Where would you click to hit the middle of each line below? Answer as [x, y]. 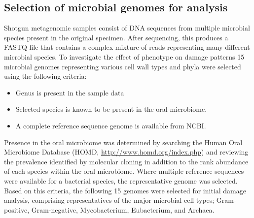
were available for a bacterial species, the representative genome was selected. [121, 180]
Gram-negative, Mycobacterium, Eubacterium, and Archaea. [123, 209]
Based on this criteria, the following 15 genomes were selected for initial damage [125, 190]
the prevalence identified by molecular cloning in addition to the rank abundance [126, 161]
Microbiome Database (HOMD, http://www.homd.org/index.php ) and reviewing [126, 152]
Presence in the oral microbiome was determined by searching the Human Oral [123, 142]
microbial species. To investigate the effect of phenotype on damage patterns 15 [124, 56]
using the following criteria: [45, 76]
